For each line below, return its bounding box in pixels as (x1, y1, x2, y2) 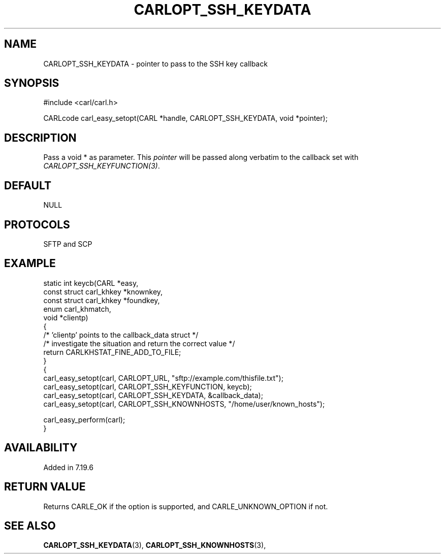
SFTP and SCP (43, 239, 92, 248)
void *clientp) (43, 313, 88, 322)
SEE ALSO (4, 519, 56, 532)
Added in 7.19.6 (43, 463, 93, 472)
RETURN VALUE (4, 480, 86, 494)
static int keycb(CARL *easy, (43, 278, 139, 287)
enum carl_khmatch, (43, 304, 111, 313)
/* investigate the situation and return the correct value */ (43, 339, 235, 348)
